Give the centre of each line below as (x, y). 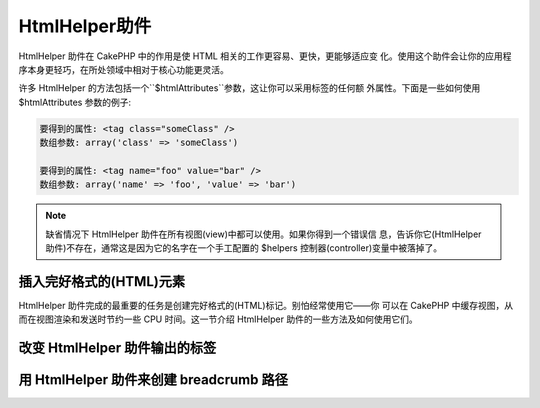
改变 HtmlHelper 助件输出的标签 (117, 348)
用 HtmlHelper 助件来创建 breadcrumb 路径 (153, 380)
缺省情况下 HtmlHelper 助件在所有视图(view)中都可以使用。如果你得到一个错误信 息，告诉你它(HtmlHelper (263, 234)
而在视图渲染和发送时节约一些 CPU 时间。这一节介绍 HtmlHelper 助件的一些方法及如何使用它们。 (218, 319)
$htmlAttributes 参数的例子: (75, 102)
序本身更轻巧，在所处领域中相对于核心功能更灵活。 (123, 69)
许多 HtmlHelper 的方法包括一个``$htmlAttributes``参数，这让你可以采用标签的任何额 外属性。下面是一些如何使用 (249, 88)
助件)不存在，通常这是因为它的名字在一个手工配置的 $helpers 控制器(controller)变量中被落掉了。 (244, 248)
